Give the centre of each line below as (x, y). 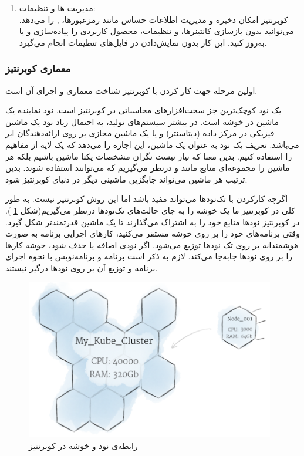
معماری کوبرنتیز (38, 68)
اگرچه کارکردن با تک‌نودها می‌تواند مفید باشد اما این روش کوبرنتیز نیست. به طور (147, 199)
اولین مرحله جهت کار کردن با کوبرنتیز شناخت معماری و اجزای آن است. (131, 90)
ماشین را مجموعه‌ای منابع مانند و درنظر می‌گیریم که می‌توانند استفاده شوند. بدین (148, 168)
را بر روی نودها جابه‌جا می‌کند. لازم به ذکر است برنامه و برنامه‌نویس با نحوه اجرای (149, 256)
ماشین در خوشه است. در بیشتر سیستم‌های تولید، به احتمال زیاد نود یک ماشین (142, 121)
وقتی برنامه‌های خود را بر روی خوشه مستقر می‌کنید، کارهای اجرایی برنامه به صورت (153, 233)
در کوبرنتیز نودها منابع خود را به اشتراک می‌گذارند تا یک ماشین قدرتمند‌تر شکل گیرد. (153, 222)
